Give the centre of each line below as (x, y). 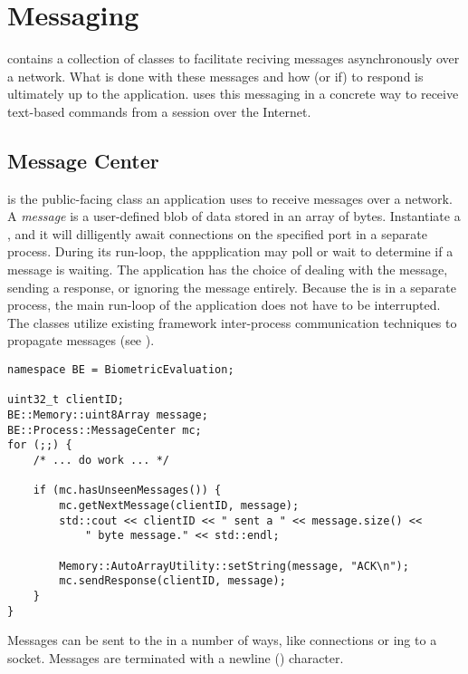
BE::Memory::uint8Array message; (108, 415)
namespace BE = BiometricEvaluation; (121, 370)
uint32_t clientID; (66, 400)
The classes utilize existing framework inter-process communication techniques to (232, 322)
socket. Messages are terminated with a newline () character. (176, 657)
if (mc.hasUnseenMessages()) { (127, 491)
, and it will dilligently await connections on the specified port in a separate (217, 233)
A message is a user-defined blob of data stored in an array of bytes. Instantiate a (234, 216)
